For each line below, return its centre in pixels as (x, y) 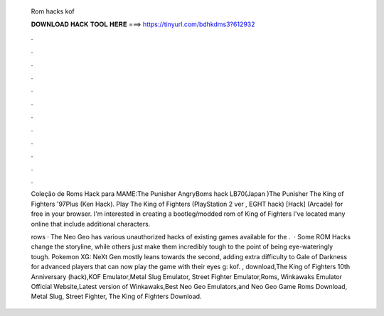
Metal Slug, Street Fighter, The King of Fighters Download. (116, 296)
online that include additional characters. (91, 224)
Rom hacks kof (53, 11)
